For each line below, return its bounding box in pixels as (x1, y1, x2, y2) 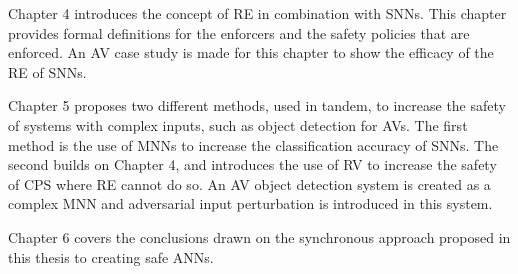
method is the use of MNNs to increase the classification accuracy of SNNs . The (8, 134, 499, 155)
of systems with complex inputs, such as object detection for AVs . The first (8, 114, 468, 135)
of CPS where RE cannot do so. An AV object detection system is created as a (8, 173, 491, 194)
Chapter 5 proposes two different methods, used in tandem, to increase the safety (8, 95, 506, 116)
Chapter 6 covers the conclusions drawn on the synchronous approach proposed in (8, 226, 511, 247)
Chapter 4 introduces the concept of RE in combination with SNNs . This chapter (8, 3, 507, 23)
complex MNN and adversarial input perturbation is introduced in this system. (8, 193, 493, 214)
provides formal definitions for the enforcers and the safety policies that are (8, 22, 470, 43)
